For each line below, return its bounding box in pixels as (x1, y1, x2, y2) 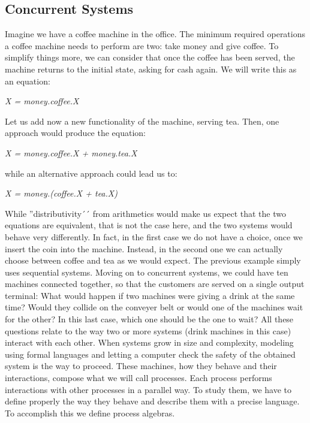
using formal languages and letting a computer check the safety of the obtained (5, 348, 296, 360)
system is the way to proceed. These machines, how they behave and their (5, 359, 277, 372)
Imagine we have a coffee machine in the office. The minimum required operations (5, 28, 306, 40)
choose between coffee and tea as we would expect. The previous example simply (5, 254, 301, 267)
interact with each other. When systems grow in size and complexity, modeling (5, 336, 294, 349)
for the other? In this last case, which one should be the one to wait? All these (5, 313, 294, 325)
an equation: (5, 74, 50, 87)
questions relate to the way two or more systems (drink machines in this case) (5, 324, 291, 337)
